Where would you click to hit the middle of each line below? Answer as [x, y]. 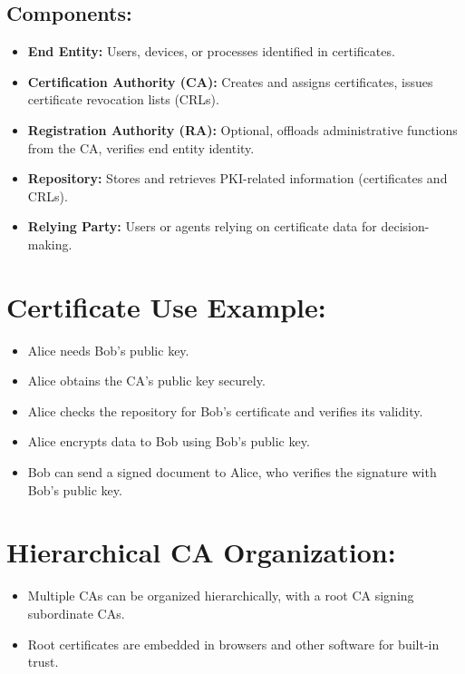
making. [50, 244]
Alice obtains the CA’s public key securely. [146, 381]
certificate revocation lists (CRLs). [123, 99]
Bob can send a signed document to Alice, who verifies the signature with [232, 472]
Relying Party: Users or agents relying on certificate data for [202, 226]
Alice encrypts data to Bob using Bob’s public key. [169, 441]
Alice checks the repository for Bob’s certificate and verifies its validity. [225, 410]
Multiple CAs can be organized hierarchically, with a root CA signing [221, 596]
